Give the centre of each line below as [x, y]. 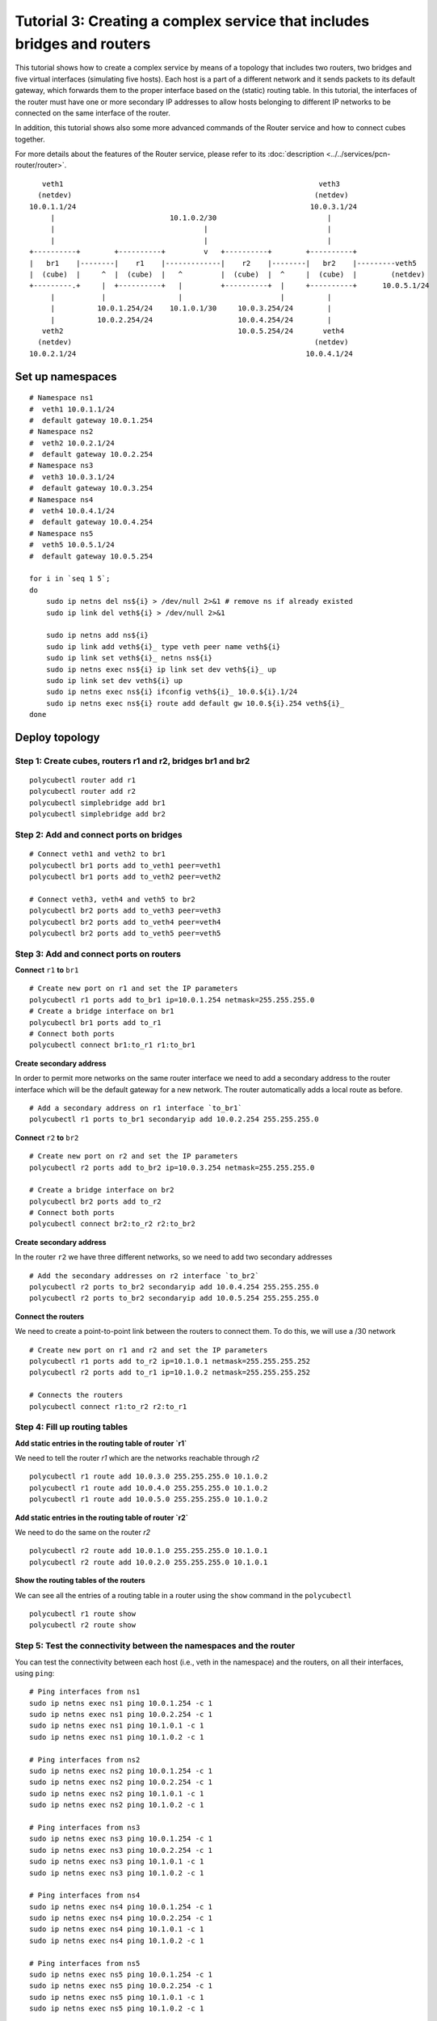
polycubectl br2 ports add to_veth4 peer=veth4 [125, 922]
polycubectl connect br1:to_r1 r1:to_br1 [112, 1045]
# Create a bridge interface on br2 [102, 1190]
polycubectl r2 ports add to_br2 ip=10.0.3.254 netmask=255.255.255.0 [172, 1167]
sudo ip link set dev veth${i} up [114, 680]
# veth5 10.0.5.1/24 [72, 545]
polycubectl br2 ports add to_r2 [95, 1201]
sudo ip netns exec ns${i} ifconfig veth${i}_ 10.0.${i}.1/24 [172, 692]
